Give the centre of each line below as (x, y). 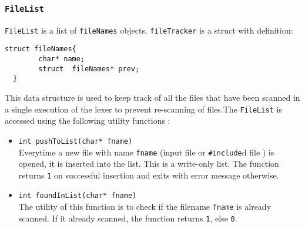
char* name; (62, 59)
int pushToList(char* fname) (76, 141)
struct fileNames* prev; (89, 69)
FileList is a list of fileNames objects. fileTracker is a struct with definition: (149, 30)
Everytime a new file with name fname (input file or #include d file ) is (146, 152)
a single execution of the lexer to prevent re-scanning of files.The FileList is (143, 109)
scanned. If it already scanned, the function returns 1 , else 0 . (128, 218)
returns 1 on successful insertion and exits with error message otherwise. (149, 175)
